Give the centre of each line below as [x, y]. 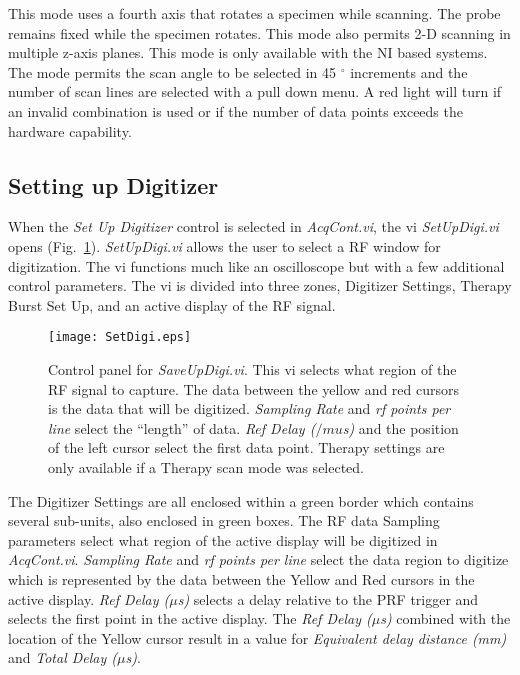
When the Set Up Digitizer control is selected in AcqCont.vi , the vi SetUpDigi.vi [253, 226]
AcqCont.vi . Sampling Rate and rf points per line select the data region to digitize [258, 559]
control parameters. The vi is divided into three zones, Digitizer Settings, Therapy [260, 285]
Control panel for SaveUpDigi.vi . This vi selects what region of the [252, 368]
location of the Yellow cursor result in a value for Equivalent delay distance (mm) [257, 637]
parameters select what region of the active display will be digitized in [223, 539]
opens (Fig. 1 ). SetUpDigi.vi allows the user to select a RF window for [224, 245]
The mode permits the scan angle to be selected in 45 [172, 71]
